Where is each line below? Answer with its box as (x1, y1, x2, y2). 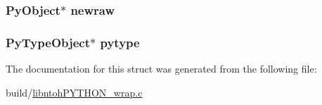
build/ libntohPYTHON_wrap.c (6, 85, 143, 99)
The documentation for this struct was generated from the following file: (6, 61, 317, 76)
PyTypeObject (6, 33, 91, 51)
